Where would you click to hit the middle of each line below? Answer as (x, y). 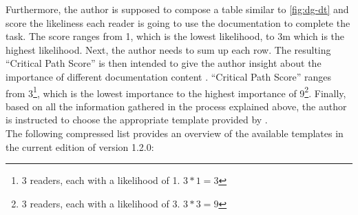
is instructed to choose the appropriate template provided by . (137, 120)
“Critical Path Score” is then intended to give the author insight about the (164, 63)
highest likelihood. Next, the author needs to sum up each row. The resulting (168, 49)
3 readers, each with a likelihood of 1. (101, 180)
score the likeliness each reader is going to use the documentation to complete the (178, 22)
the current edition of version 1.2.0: (80, 146)
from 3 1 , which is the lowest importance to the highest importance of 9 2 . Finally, (176, 92)
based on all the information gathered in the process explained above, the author (176, 106)
